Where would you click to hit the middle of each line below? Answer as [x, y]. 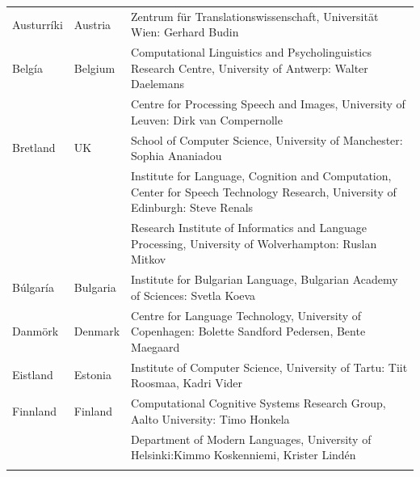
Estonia [92, 375]
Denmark [97, 331]
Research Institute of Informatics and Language [249, 228]
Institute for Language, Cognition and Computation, [261, 176]
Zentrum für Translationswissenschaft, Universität [255, 16]
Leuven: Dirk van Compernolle [207, 119]
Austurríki [38, 24]
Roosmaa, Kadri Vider [187, 383]
